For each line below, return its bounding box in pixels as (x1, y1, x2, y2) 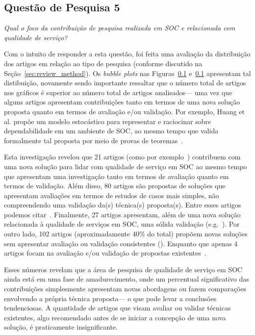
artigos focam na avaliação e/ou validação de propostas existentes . (4, 248, 206, 258)
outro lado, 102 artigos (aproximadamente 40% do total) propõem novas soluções (4, 229, 248, 239)
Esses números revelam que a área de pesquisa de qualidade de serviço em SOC (4, 264, 243, 274)
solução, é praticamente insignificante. (4, 322, 118, 332)
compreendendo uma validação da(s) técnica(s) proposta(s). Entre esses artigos (4, 200, 241, 210)
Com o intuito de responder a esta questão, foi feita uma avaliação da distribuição (4, 49, 251, 59)
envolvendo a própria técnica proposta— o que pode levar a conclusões (4, 293, 217, 303)
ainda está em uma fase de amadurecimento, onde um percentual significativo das (4, 274, 249, 284)
